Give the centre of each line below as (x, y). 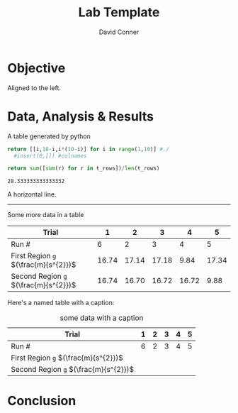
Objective (36, 68)
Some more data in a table (46, 215)
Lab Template (119, 12)
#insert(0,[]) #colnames (50, 156)
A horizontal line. (32, 194)
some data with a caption (102, 318)
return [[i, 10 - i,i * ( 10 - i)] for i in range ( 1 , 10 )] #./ (89, 149)
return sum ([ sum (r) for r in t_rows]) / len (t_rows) (84, 169)
